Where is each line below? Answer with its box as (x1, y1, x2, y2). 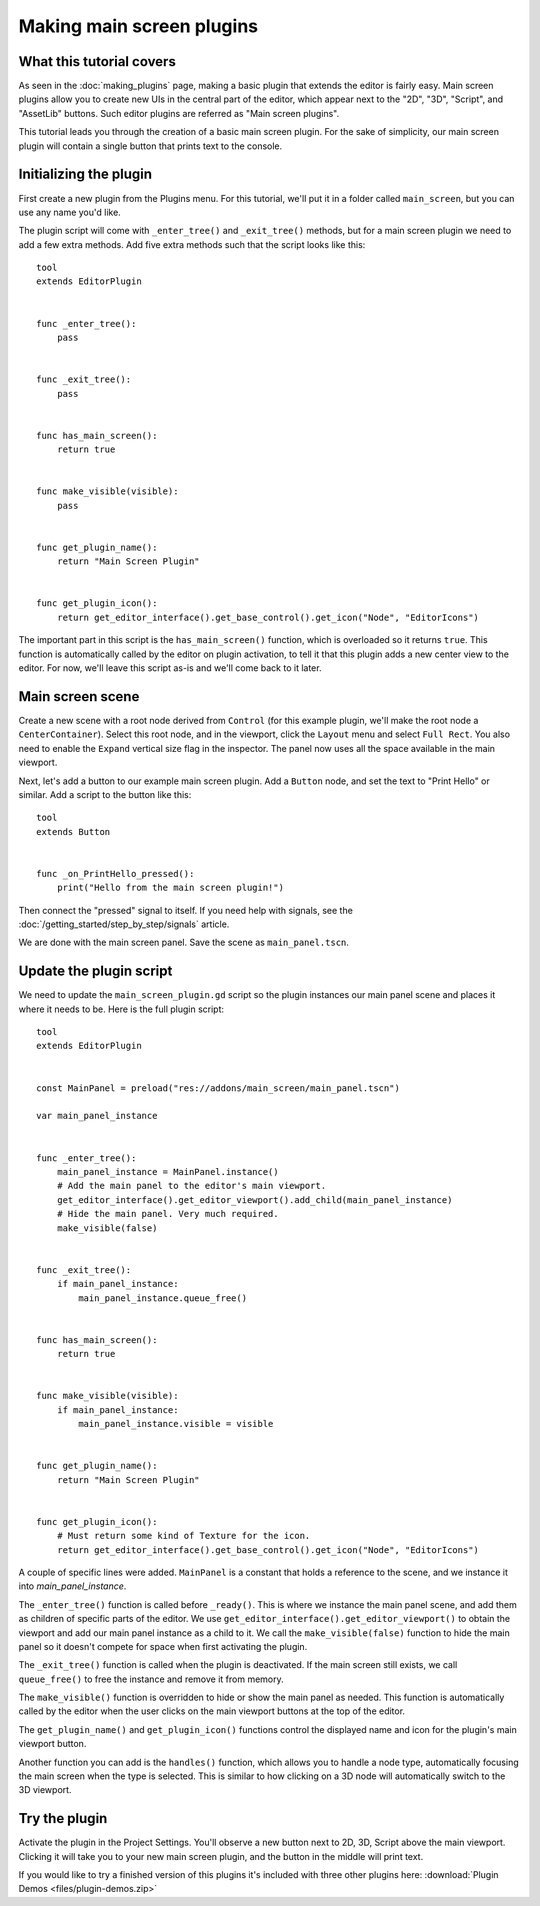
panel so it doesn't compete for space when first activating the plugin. (18, 1640, 308, 1652)
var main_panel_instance (36, 1110, 158, 1122)
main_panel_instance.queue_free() (78, 1292, 248, 1304)
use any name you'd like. (18, 206, 122, 218)
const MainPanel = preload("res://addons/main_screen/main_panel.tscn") (36, 1082, 400, 1094)
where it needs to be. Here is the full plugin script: (18, 1003, 225, 1015)
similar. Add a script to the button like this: (18, 788, 192, 800)
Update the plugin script (18, 963, 173, 980)
